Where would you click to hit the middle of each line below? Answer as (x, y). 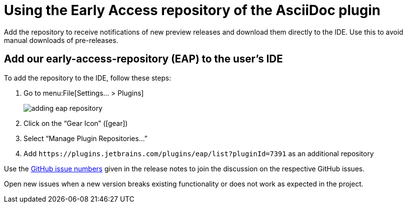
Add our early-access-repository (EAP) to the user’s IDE (144, 59)
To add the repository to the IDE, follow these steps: (88, 78)
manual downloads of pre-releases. (61, 40)
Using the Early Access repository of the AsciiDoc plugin (192, 10)
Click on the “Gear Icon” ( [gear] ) (76, 123)
